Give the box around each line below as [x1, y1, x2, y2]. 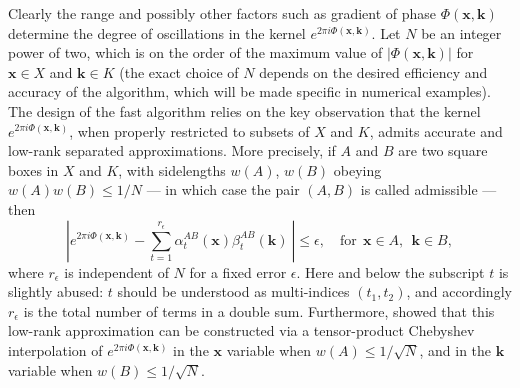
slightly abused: [8, 281, 104, 302]
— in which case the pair [146, 179, 300, 200]
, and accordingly [406, 281, 512, 302]
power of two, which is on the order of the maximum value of [8, 42, 383, 63]
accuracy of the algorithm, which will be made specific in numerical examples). [8, 81, 491, 102]
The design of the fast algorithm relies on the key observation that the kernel [8, 100, 481, 121]
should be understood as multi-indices [117, 281, 350, 302]
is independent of [64, 261, 169, 282]
